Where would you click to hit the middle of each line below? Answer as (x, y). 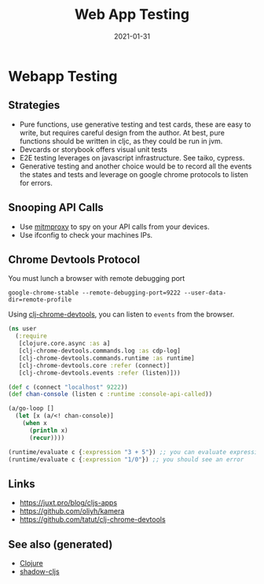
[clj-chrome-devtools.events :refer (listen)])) (99, 373)
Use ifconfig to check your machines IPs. (86, 235)
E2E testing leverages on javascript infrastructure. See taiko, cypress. (132, 157)
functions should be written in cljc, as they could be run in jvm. (121, 141)
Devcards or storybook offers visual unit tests (93, 149)
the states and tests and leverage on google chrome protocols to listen (134, 174)
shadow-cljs (40, 571)
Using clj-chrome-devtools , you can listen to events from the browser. (121, 314)
